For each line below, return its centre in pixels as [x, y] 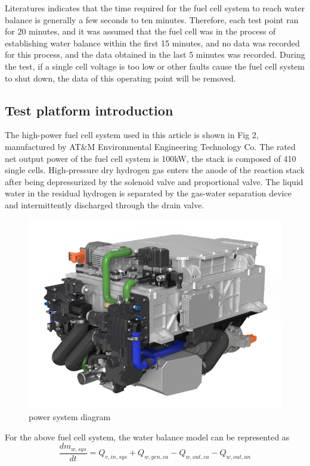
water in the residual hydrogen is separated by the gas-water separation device [148, 193]
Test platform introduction [89, 110]
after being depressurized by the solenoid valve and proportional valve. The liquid [154, 181]
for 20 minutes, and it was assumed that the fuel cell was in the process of [140, 31]
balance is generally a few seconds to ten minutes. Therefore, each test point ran [152, 19]
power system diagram [70, 417]
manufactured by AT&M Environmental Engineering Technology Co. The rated [150, 146]
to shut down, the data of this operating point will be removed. [120, 78]
